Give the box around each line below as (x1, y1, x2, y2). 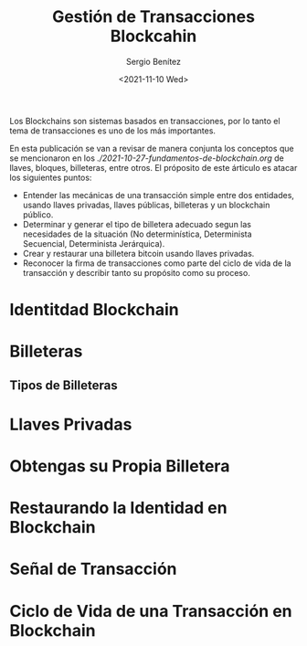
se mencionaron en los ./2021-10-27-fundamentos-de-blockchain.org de (9, 153, 285, 164)
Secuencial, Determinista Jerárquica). (22, 238, 165, 249)
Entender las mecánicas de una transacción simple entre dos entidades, (22, 189, 295, 200)
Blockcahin (110, 26, 197, 47)
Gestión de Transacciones (51, 6, 256, 27)
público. (22, 208, 54, 220)
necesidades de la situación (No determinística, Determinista (22, 228, 253, 239)
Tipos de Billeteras (9, 377, 118, 393)
